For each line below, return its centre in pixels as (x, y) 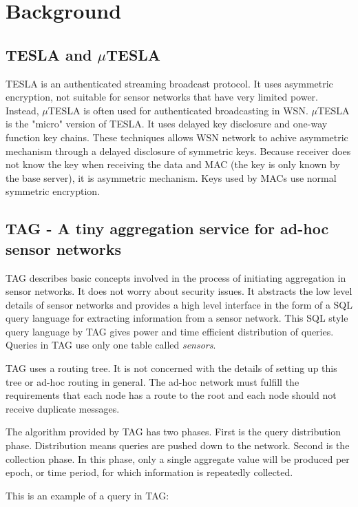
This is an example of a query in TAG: (87, 495)
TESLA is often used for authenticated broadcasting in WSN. (178, 110)
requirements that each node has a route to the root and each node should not (171, 395)
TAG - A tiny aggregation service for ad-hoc (167, 228)
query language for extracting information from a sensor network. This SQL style (177, 318)
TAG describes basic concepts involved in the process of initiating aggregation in (176, 277)
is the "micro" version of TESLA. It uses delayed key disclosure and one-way (167, 124)
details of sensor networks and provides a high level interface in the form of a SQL (179, 304)
